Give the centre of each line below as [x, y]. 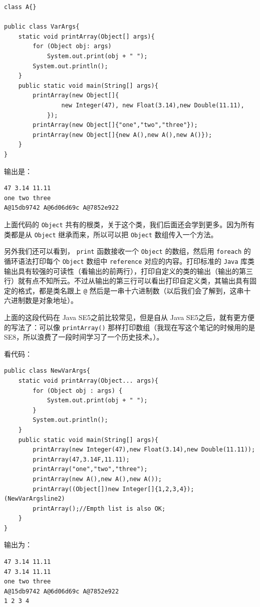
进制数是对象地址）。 [44, 300]
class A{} [20, 7]
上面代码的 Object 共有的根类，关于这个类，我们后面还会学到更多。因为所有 [129, 224]
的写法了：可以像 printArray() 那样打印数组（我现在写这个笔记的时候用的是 [130, 327]
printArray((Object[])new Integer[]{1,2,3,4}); [113, 489]
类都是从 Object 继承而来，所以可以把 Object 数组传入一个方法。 [111, 234]
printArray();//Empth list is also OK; [99, 508]
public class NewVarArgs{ [47, 371]
